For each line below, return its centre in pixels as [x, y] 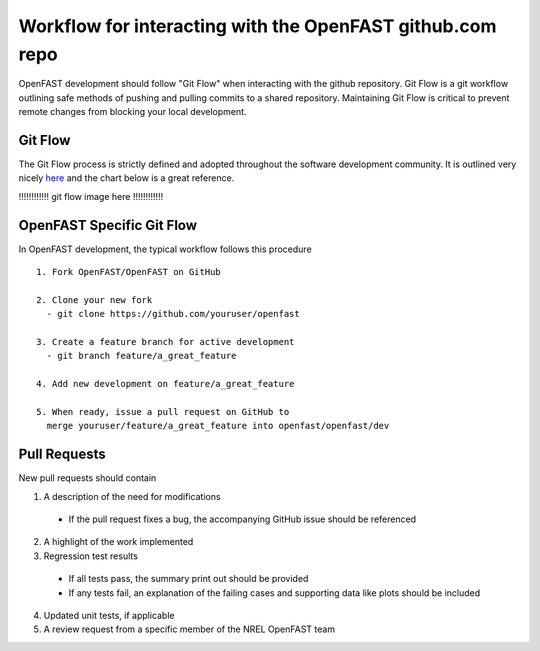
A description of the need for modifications [132, 496]
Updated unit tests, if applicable [109, 616]
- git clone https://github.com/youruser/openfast [173, 314]
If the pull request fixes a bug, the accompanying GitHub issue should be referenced [242, 519]
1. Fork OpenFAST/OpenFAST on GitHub [129, 272]
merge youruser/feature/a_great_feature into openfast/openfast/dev [218, 426]
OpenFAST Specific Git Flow [108, 225]
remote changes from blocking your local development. [132, 112]
